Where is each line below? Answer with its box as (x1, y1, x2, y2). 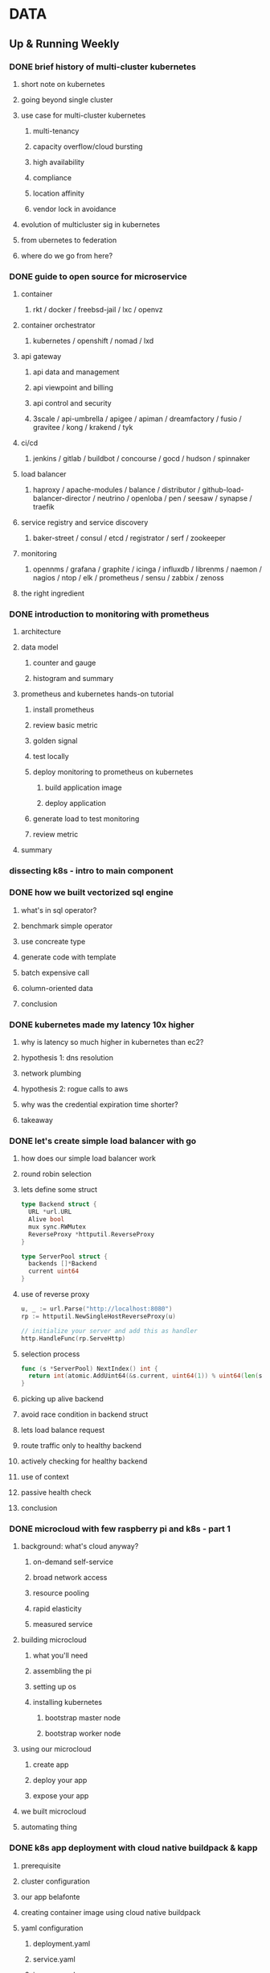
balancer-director (32, 493, 92, 503)
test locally (32, 752, 69, 762)
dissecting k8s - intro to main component (9, 865, 174, 877)
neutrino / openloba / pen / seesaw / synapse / (96, 493, 252, 503)
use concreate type (20, 936, 86, 946)
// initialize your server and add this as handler (20, 1327, 198, 1335)
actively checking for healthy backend (20, 1456, 148, 1466)
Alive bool (28, 1216, 65, 1224)
